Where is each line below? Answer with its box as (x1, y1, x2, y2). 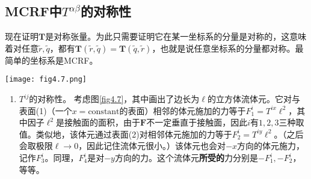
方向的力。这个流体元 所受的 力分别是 (114, 151, 258, 164)
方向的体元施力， (237, 139, 305, 152)
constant (88, 107, 120, 116)
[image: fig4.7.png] (5, 75, 87, 84)
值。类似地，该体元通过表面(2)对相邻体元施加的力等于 (19, 127, 232, 140)
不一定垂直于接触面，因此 (146, 116, 248, 129)
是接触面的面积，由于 (56, 116, 141, 129)
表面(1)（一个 (19, 104, 72, 117)
